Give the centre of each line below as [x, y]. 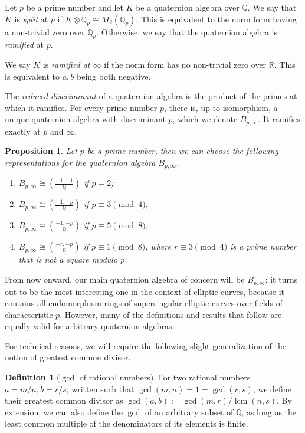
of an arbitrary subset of [189, 411]
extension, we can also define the [64, 411]
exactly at [23, 131]
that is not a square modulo [68, 259]
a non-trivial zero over [45, 32]
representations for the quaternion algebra [80, 162]
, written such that [100, 388]
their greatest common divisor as [64, 400]
